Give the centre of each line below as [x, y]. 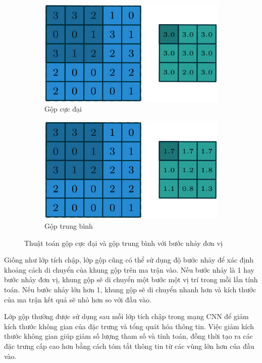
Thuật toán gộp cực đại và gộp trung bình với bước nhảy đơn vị [123, 243]
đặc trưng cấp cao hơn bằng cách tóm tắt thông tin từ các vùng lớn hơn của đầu [129, 346]
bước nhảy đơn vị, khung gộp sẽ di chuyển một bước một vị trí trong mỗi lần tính [131, 279]
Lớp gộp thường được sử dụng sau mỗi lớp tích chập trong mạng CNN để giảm [126, 316]
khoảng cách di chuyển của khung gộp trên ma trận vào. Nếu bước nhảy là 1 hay [129, 269]
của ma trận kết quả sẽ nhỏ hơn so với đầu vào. [78, 299]
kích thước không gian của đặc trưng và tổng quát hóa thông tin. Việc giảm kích [129, 326]
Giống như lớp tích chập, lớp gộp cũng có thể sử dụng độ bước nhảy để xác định [129, 260]
